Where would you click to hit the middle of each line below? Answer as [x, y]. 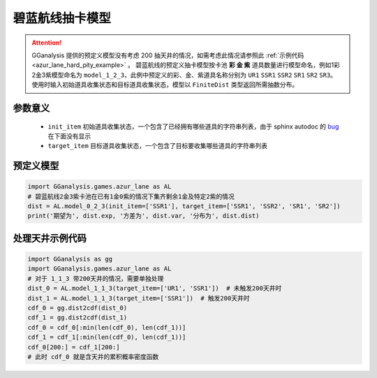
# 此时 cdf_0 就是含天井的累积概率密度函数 [93, 357]
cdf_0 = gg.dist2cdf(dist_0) [77, 308]
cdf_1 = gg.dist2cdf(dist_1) [77, 318]
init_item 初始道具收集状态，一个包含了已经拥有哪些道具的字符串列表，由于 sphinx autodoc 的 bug [193, 126]
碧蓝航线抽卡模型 [62, 18]
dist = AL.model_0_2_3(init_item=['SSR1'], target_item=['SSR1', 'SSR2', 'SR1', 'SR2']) [184, 206]
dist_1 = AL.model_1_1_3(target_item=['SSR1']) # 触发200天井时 [139, 298]
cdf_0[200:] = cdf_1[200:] [74, 347]
